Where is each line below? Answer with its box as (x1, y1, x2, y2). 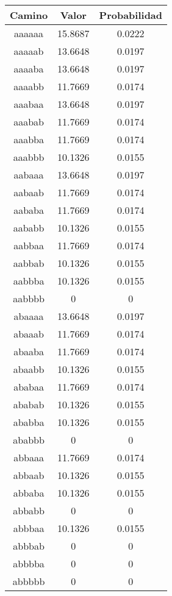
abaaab (13, 327, 44, 341)
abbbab (13, 539, 45, 553)
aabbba (13, 274, 45, 288)
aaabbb (13, 150, 45, 164)
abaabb (13, 362, 45, 376)
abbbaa (13, 521, 45, 535)
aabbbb (13, 291, 45, 305)
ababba (13, 415, 45, 429)
